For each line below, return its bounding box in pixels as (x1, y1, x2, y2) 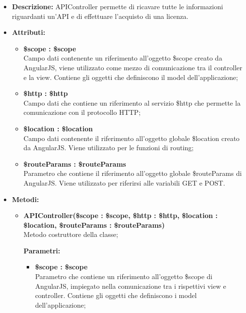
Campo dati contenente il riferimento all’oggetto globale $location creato (23, 133, 240, 143)
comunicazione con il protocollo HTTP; (23, 107, 141, 117)
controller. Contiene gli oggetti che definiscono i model (35, 290, 197, 300)
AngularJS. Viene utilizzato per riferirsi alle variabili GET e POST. (23, 177, 225, 188)
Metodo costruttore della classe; (23, 229, 118, 239)
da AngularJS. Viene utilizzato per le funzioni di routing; (23, 142, 194, 153)
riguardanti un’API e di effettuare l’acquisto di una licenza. (12, 11, 189, 21)
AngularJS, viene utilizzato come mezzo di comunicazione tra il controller (23, 62, 243, 72)
